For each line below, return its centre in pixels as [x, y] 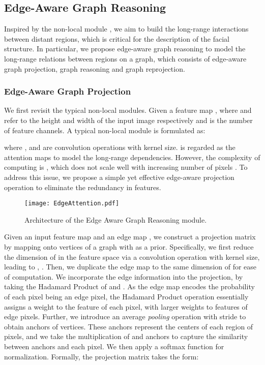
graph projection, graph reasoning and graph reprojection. [95, 68]
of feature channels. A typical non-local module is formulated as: [105, 130]
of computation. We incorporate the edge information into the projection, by [124, 276]
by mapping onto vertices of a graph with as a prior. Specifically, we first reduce [129, 246]
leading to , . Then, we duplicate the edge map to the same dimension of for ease [130, 267]
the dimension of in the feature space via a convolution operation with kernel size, [132, 256]
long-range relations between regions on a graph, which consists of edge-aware [125, 58]
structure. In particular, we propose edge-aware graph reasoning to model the [125, 49]
